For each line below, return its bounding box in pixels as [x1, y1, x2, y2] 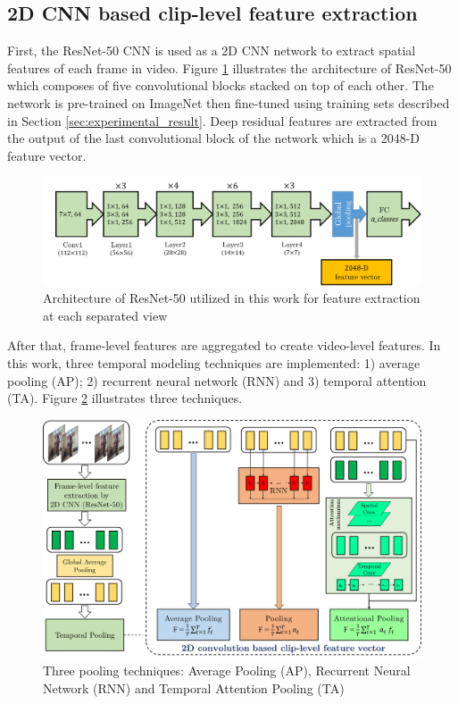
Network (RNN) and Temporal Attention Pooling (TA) [43, 679, 345, 698]
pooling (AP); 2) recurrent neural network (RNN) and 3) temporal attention [7, 371, 427, 390]
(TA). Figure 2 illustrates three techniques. [7, 389, 243, 407]
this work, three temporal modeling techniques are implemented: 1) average [7, 354, 421, 373]
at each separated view [43, 306, 168, 324]
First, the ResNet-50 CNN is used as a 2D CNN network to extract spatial [7, 41, 416, 60]
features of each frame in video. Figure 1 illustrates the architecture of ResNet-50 [7, 58, 452, 77]
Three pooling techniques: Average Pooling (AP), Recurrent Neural [43, 661, 411, 680]
